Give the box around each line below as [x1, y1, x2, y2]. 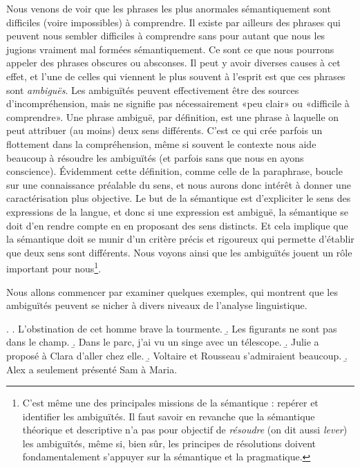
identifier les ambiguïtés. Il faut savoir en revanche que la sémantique [22, 409, 315, 423]
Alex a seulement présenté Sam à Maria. [6, 362, 178, 376]
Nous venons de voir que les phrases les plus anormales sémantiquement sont [6, 1, 331, 15]
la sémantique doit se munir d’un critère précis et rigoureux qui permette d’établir [6, 232, 354, 246]
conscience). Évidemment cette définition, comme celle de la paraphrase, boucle [6, 164, 343, 178]
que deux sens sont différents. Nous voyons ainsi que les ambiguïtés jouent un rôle [6, 245, 352, 259]
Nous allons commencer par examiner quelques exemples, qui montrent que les [6, 284, 338, 299]
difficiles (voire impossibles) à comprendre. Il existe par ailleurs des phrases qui [6, 15, 341, 29]
